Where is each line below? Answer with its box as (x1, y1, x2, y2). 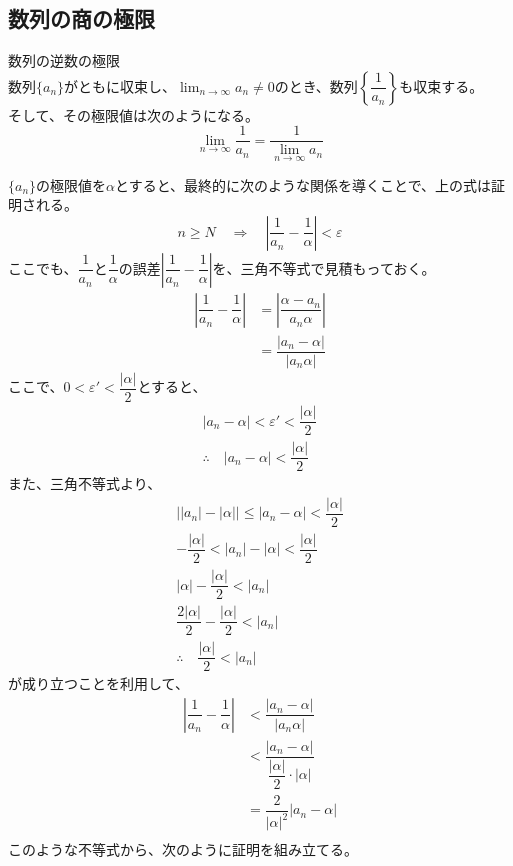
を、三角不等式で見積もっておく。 (212, 257, 436, 278)
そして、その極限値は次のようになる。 (8, 104, 259, 125)
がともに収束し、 (64, 75, 177, 96)
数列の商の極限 (8, 3, 155, 34)
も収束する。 (399, 75, 484, 96)
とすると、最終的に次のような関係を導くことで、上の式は (115, 174, 492, 195)
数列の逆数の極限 (8, 50, 120, 71)
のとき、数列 (274, 75, 358, 96)
